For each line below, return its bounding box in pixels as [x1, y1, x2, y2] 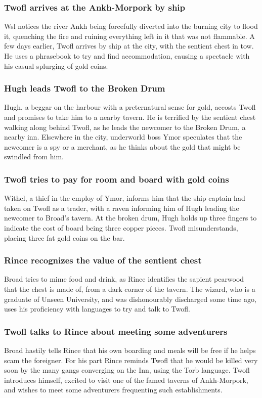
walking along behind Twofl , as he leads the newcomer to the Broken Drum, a [4, 121, 246, 132]
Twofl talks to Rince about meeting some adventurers [4, 325, 228, 337]
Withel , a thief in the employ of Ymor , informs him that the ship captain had [4, 193, 245, 203]
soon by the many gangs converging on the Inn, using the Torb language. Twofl [4, 365, 250, 375]
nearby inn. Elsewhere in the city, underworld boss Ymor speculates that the [4, 131, 242, 142]
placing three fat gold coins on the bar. [4, 232, 125, 243]
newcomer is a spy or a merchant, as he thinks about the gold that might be [4, 141, 241, 152]
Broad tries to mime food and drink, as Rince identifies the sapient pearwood [4, 274, 244, 284]
